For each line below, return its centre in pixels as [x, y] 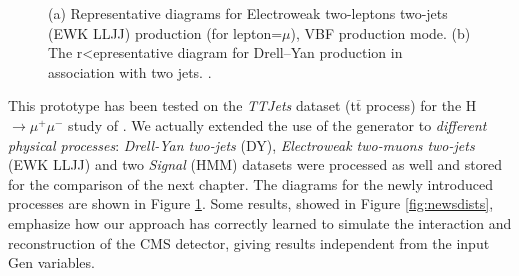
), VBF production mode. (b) [380, 32]
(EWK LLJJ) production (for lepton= [165, 32]
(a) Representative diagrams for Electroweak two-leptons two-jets [248, 13]
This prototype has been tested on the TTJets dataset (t [182, 105]
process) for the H [421, 105]
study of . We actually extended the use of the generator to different [277, 124]
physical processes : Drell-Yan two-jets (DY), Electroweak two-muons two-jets [241, 144]
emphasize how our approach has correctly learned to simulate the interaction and [260, 222]
